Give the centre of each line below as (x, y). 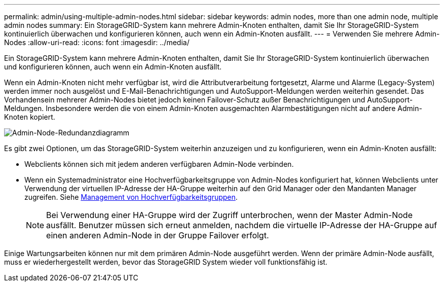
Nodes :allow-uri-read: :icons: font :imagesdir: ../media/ (97, 42)
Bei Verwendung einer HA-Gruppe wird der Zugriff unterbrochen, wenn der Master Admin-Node (229, 215)
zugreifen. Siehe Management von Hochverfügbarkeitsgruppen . (131, 197)
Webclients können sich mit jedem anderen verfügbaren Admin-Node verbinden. (159, 164)
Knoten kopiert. (30, 117)
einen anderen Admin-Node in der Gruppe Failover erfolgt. (158, 235)
